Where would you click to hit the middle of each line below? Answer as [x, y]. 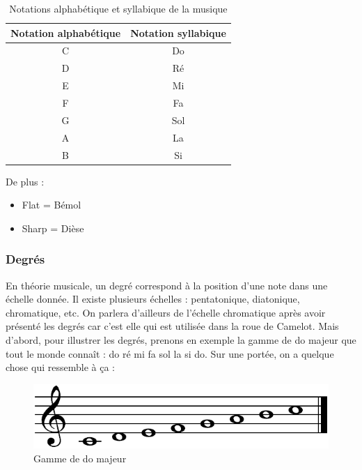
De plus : [25, 181]
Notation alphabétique [66, 32]
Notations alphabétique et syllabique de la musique [118, 8]
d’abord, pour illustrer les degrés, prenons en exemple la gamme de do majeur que [181, 339]
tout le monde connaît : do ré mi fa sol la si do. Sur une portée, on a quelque [170, 353]
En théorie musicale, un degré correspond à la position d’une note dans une [167, 285]
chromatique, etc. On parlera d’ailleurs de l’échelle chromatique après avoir [166, 312]
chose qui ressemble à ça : [60, 367]
